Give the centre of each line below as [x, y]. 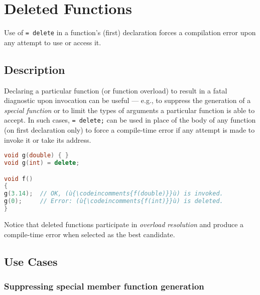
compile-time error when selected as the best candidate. [90, 234]
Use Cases [31, 261]
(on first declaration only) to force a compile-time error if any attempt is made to [129, 130]
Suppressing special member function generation [104, 286]
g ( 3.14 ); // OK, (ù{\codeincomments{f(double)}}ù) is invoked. [114, 194]
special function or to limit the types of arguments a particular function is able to [129, 110]
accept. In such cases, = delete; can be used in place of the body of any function [130, 120]
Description [35, 69]
